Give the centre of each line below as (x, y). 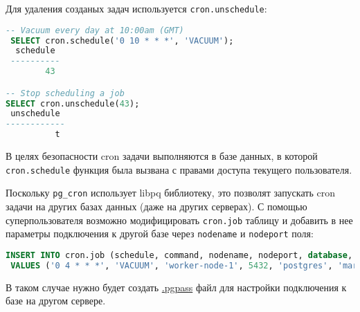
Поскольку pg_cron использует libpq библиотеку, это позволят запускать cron (170, 193)
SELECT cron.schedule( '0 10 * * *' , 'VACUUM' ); (122, 40)
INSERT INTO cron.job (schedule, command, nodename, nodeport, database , (179, 255)
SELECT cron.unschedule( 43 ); (73, 103)
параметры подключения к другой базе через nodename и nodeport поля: (160, 233)
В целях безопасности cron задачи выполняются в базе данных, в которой (162, 156)
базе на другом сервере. (56, 301)
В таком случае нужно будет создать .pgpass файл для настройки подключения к (176, 287)
